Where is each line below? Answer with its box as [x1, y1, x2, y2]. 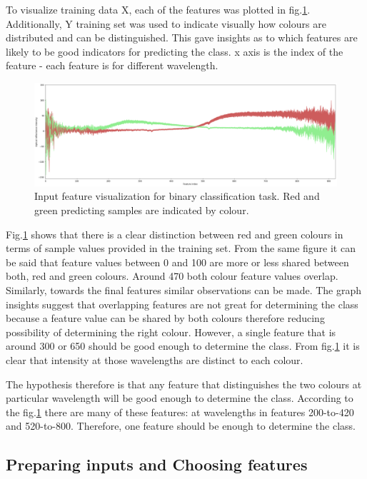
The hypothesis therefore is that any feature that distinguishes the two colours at [6, 376, 362, 391]
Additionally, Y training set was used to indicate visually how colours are [6, 16, 326, 31]
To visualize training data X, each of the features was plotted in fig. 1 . [6, 2, 311, 16]
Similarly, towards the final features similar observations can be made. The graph [6, 283, 362, 298]
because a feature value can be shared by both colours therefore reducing [6, 311, 325, 326]
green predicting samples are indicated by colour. [34, 203, 249, 218]
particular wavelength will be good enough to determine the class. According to [6, 390, 353, 405]
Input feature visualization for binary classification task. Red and [34, 188, 320, 203]
